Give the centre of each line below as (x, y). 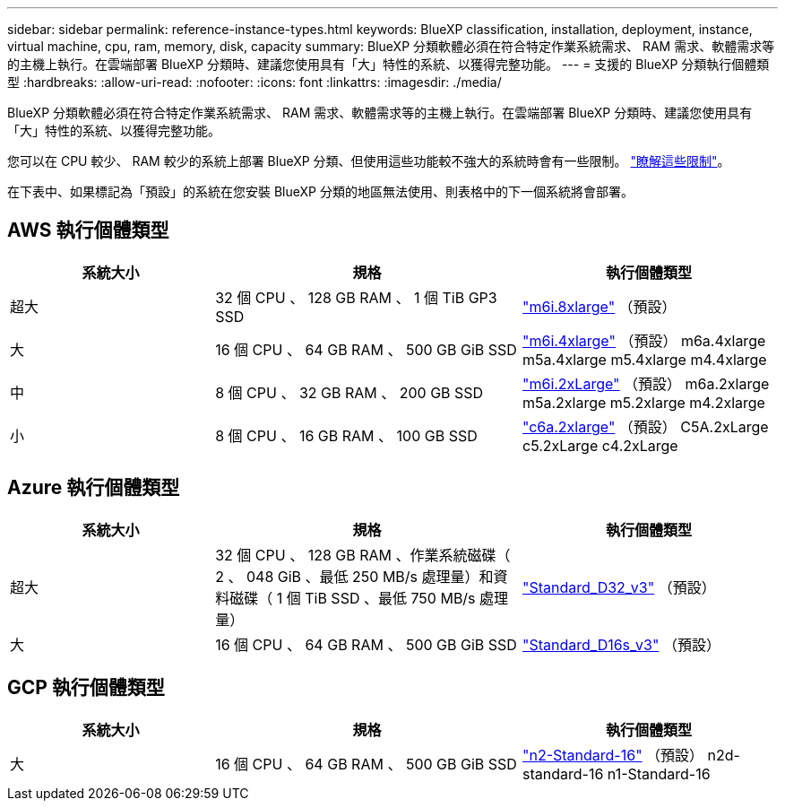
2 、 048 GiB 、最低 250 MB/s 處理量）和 (354, 576)
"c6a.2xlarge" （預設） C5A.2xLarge (645, 426)
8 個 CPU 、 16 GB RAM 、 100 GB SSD (346, 435)
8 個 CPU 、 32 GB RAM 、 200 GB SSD (349, 392)
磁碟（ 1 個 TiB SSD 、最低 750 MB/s (353, 598)
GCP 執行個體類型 (86, 688)
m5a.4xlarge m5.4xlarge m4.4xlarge (644, 359)
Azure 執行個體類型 (94, 488)
